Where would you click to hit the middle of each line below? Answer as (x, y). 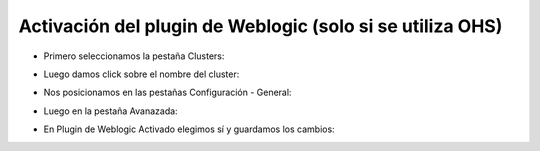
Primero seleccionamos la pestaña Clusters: (134, 56)
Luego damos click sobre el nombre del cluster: (141, 74)
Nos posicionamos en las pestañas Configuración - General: (167, 92)
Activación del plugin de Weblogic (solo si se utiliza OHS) (260, 26)
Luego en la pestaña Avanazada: (111, 111)
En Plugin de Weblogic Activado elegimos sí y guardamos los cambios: (189, 129)
